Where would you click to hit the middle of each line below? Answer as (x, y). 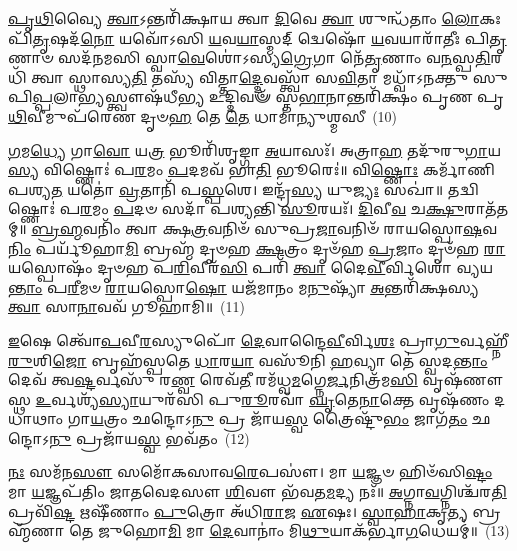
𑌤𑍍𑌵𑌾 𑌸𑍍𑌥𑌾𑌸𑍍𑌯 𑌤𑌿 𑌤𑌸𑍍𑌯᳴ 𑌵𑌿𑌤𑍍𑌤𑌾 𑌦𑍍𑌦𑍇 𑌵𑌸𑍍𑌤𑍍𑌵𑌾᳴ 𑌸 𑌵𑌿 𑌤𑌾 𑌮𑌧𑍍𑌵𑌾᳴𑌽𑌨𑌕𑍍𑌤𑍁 (250, 76)
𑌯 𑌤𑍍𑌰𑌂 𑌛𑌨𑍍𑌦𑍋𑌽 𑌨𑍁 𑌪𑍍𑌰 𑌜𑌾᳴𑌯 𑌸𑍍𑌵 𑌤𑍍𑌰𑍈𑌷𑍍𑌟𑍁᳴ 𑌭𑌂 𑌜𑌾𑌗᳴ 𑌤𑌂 (279, 418)
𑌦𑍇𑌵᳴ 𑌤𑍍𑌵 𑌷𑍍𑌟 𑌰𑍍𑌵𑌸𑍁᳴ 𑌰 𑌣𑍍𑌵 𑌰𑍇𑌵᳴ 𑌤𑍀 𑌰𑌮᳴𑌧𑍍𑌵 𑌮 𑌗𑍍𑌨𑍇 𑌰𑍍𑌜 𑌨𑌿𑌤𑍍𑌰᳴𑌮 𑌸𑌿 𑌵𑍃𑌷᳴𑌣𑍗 (256, 379)
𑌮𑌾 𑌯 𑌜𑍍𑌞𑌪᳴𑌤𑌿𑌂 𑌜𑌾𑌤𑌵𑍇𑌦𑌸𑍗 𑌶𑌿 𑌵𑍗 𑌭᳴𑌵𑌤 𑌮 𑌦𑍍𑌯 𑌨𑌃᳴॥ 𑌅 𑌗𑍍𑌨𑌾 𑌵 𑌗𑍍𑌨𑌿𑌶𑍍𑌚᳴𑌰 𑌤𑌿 (257, 491)
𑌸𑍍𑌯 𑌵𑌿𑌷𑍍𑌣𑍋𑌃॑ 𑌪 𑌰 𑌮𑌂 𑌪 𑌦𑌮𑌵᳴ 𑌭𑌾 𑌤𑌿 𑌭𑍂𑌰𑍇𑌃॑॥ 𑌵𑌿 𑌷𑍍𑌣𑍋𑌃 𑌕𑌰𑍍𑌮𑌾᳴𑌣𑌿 (251, 169)
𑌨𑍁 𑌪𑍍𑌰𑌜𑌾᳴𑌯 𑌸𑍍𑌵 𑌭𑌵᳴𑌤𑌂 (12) (149, 437)
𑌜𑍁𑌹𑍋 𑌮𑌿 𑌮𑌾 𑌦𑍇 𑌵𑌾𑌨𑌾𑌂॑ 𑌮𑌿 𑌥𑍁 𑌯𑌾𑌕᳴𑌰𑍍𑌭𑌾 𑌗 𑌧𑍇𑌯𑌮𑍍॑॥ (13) (304, 530)
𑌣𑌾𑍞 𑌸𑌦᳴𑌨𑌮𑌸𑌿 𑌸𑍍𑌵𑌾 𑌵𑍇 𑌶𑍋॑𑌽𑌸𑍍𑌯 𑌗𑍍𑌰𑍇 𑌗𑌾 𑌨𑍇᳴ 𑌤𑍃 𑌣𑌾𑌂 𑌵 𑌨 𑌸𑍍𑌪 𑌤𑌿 (249, 57)
